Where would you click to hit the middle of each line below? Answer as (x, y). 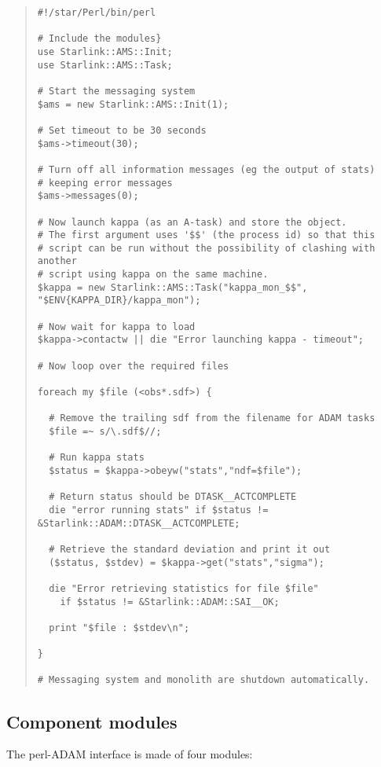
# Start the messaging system (116, 91)
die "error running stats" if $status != (159, 510)
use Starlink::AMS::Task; (105, 65)
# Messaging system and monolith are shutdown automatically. (203, 680)
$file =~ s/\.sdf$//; (105, 431)
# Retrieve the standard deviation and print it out (190, 549)
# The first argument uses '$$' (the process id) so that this (206, 235)
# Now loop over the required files (133, 366)
